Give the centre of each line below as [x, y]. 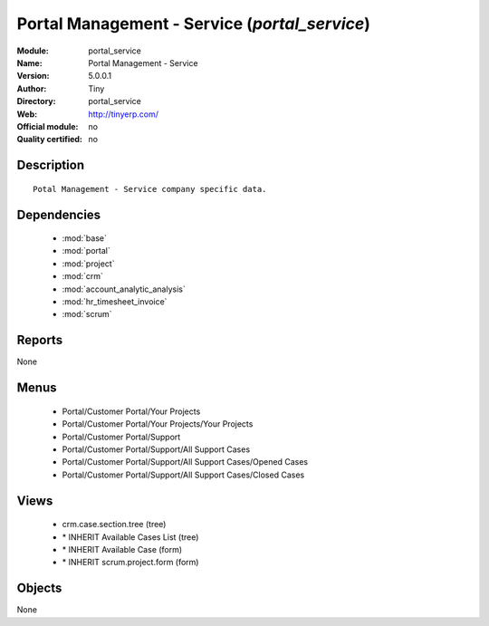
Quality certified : [50, 140]
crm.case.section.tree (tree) [114, 525]
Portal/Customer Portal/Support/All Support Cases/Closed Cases [183, 475]
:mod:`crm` [83, 276]
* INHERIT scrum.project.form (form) [130, 563]
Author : [32, 88]
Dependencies [59, 214]
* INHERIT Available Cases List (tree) [130, 537]
